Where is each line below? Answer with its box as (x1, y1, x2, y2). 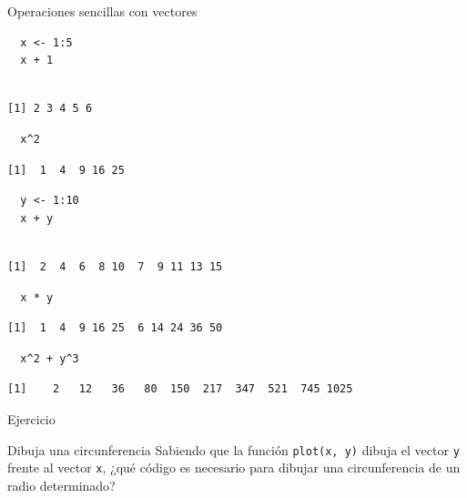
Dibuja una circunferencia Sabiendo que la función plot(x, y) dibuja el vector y (7, 440, 460, 459)
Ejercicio (7, 409, 56, 428)
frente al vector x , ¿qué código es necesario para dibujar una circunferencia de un (7, 458, 461, 477)
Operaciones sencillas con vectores (7, 2, 198, 20)
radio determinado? (7, 475, 116, 494)
